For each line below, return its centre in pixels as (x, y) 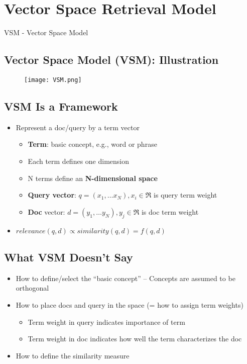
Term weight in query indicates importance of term (106, 322)
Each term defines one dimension (79, 161)
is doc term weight (170, 211)
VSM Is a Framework (61, 106)
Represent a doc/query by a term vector (78, 127)
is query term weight (186, 195)
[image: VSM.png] (53, 80)
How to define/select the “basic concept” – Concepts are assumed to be (126, 278)
